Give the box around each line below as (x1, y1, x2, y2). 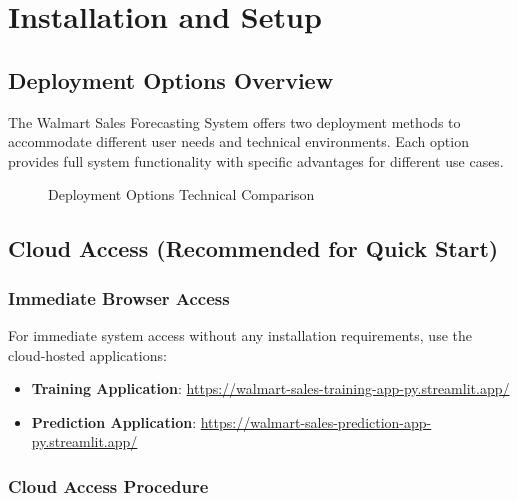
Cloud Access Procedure (8, 473, 209, 498)
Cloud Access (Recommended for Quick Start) (8, 233, 499, 264)
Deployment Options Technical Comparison (48, 184, 315, 205)
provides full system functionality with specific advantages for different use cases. (8, 150, 504, 171)
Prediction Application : (31, 411, 197, 432)
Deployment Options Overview (8, 64, 334, 95)
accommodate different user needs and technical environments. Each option (8, 131, 469, 152)
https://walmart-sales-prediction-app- (200, 411, 432, 432)
